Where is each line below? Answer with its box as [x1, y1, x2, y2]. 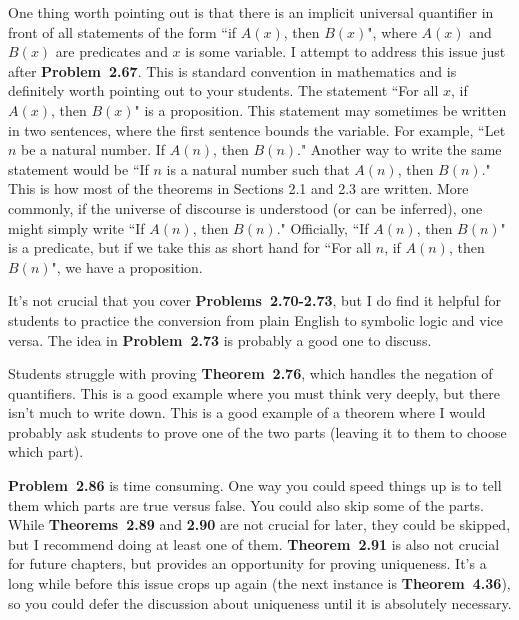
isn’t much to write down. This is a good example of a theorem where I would [8, 402, 486, 423]
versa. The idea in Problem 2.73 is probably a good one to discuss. [8, 329, 432, 350]
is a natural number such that [166, 158, 350, 179]
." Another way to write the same [297, 139, 502, 160]
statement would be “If [8, 158, 149, 179]
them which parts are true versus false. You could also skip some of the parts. [8, 494, 484, 515]
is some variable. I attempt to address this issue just [185, 41, 506, 62]
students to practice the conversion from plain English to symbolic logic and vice [8, 309, 503, 330]
